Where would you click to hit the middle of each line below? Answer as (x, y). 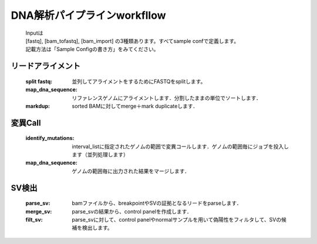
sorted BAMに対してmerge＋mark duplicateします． (135, 106)
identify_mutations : (50, 138)
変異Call (26, 123)
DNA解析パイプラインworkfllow (89, 15)
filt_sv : (34, 220)
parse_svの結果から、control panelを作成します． (132, 211)
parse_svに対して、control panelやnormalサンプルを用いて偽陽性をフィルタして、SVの (177, 220)
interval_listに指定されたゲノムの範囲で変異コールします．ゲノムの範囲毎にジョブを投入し (181, 146)
